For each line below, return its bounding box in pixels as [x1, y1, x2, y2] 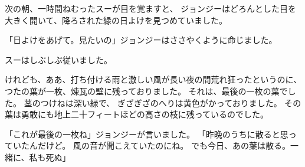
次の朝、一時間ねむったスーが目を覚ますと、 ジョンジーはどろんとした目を [5, 2, 297, 14]
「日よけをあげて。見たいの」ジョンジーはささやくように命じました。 [5, 34, 277, 46]
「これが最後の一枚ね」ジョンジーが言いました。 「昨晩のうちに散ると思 [5, 127, 288, 140]
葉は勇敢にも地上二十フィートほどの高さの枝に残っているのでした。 [5, 108, 269, 120]
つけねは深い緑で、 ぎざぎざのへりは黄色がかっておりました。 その [40, 96, 301, 109]
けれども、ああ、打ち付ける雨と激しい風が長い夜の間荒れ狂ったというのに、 [5, 73, 302, 86]
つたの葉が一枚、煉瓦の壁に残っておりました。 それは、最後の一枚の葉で [5, 84, 288, 97]
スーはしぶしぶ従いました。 [5, 53, 112, 66]
